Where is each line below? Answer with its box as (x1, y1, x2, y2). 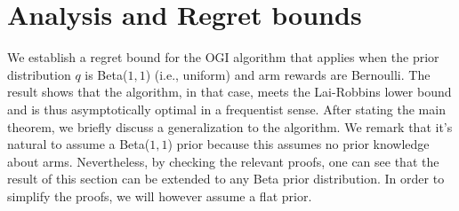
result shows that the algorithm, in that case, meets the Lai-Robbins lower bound (7, 82, 452, 101)
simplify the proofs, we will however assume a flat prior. (7, 186, 312, 205)
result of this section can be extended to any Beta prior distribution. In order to (7, 169, 445, 188)
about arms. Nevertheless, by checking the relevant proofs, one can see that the (7, 152, 439, 170)
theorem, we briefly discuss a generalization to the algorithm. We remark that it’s (7, 117, 453, 136)
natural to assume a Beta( (7, 135, 150, 153)
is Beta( (85, 65, 128, 83)
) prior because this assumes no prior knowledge (167, 135, 430, 153)
